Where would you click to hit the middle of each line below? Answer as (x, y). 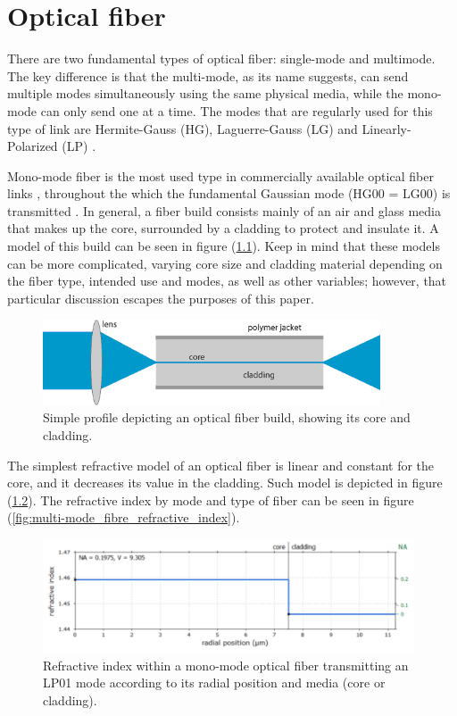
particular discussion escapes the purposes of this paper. (161, 298)
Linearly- (386, 128)
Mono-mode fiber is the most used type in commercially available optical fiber (220, 175)
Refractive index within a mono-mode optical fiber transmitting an (226, 665)
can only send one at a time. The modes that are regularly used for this (237, 110)
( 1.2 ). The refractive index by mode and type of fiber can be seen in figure (211, 500)
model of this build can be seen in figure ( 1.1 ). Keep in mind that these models (224, 246)
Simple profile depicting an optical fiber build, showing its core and (227, 417)
